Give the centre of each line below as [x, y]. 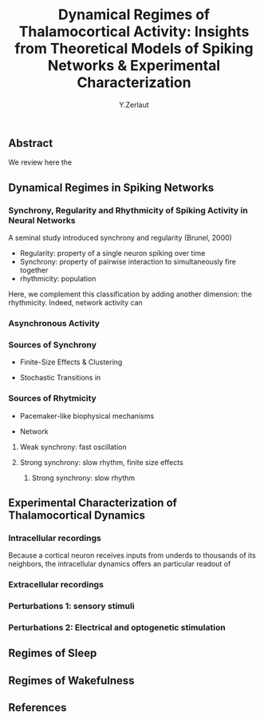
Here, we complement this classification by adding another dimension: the [130, 294]
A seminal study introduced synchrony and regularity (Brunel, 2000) [120, 238]
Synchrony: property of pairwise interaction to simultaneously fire [128, 262]
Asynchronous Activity [54, 323]
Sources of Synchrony [53, 344]
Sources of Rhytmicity [53, 399]
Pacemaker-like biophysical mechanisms [87, 416]
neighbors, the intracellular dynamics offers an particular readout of [120, 564]
